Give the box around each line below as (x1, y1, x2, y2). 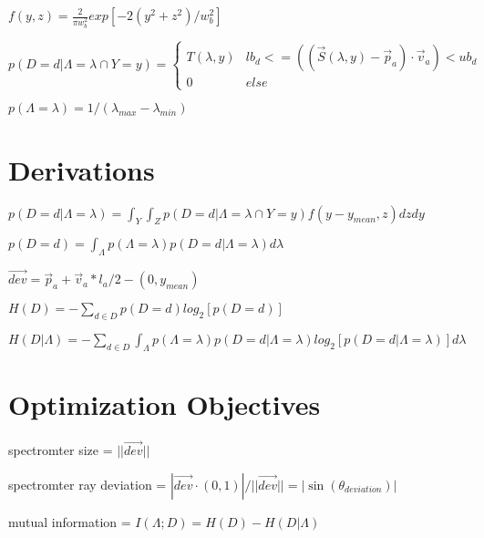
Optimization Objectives (8, 386, 321, 423)
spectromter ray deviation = (8, 474, 167, 493)
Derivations (8, 150, 155, 188)
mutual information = (8, 512, 131, 531)
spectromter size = (8, 440, 113, 460)
